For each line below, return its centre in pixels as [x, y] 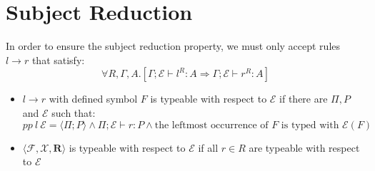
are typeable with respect [304, 147]
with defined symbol [93, 99]
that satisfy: [58, 59]
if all [208, 147]
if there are [304, 99]
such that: [74, 112]
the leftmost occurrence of [211, 125]
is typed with [310, 125]
